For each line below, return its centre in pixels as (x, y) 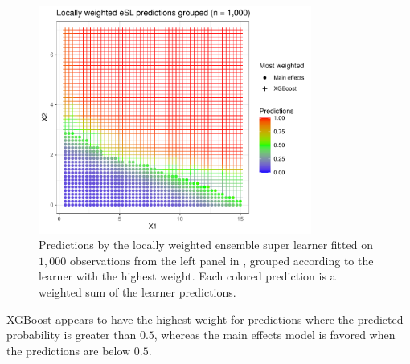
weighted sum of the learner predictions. (137, 292)
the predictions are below (69, 350)
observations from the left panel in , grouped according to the (221, 260)
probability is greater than (72, 335)
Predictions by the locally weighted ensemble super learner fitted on (206, 245)
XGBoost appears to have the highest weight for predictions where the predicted (205, 319)
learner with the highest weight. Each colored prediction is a (187, 276)
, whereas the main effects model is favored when (275, 335)
